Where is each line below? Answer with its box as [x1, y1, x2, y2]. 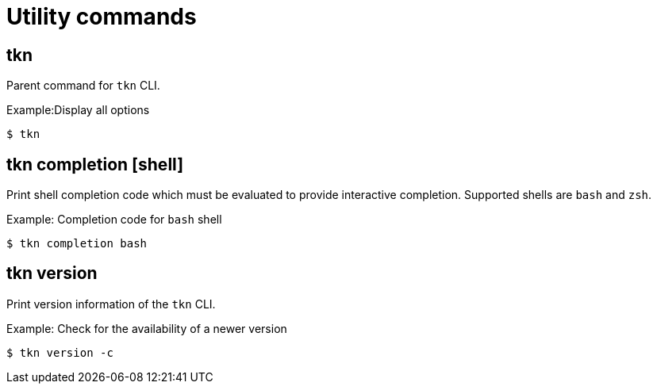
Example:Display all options [6, 103, 150, 117]
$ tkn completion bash [6, 237, 148, 250]
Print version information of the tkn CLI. [6, 296, 216, 311]
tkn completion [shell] [6, 154, 184, 174]
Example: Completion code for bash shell [6, 212, 222, 227]
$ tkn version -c [6, 346, 113, 359]
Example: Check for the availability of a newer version [6, 321, 287, 335]
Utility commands [6, 3, 197, 30]
